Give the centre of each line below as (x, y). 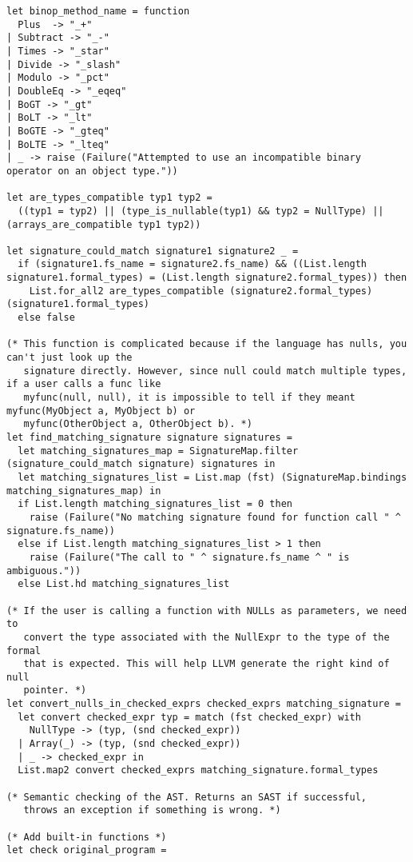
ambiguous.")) (44, 571)
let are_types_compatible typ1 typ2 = (109, 198)
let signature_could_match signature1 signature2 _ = (153, 251)
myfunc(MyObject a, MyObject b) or (101, 411)
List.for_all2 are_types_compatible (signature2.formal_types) (201, 291)
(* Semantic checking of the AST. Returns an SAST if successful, (187, 797)
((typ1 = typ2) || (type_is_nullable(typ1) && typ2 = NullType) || (201, 211)
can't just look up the (69, 358)
